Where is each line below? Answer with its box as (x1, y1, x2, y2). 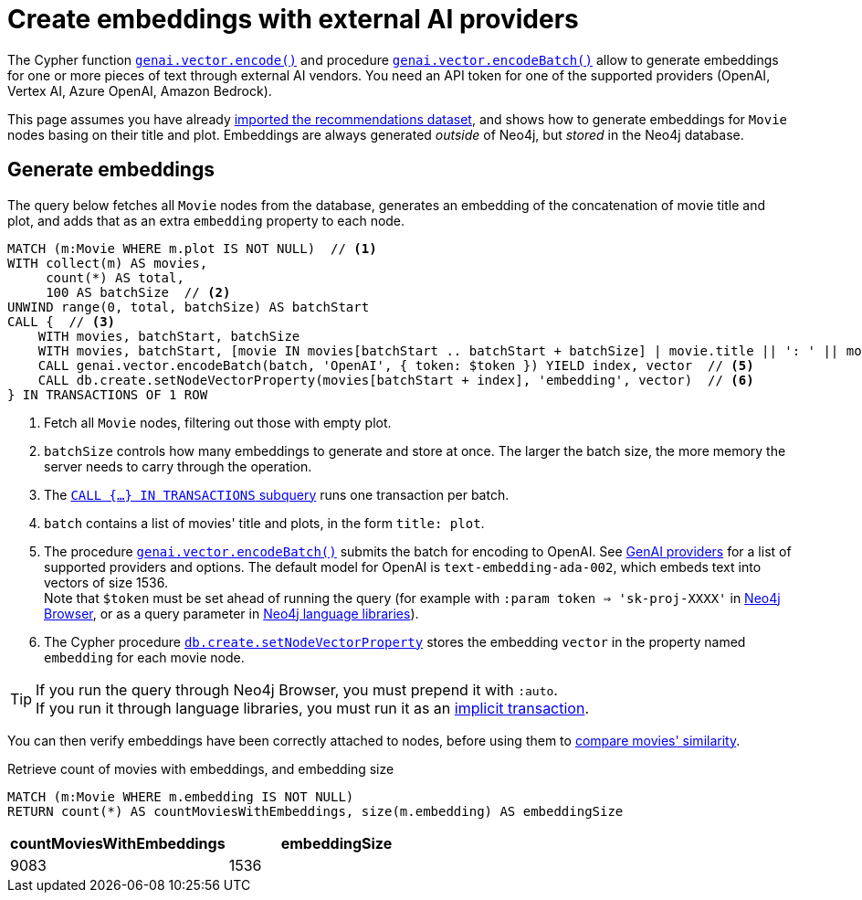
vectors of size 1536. (44, 574, 169, 590)
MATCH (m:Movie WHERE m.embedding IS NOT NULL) (7, 789, 354, 804)
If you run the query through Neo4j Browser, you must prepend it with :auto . (36, 680, 558, 699)
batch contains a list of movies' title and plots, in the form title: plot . (44, 514, 485, 531)
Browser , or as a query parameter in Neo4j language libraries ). (44, 605, 419, 621)
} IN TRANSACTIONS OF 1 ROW (7, 386, 208, 402)
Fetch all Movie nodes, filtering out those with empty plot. (44, 414, 392, 430)
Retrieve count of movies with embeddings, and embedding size (7, 760, 394, 777)
